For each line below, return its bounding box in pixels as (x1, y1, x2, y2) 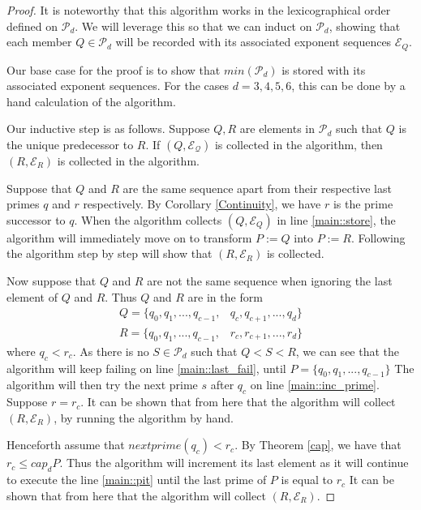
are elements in (239, 120, 316, 137)
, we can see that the (295, 342, 400, 359)
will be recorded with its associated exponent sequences (115, 33, 392, 50)
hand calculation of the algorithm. (6, 92, 176, 109)
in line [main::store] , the (277, 211, 396, 228)
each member (6, 33, 72, 50)
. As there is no (72, 342, 149, 359)
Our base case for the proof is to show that (6, 61, 221, 78)
